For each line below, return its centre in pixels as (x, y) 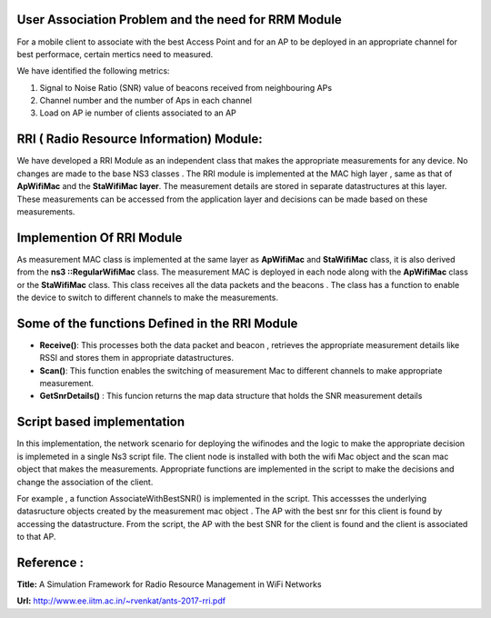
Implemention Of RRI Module (100, 238)
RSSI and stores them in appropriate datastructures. (137, 358)
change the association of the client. (85, 482)
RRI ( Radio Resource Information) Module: (140, 140)
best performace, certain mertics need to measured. (115, 54)
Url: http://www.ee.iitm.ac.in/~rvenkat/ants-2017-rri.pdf (121, 601)
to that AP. (36, 537)
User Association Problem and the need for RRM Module (180, 20)
